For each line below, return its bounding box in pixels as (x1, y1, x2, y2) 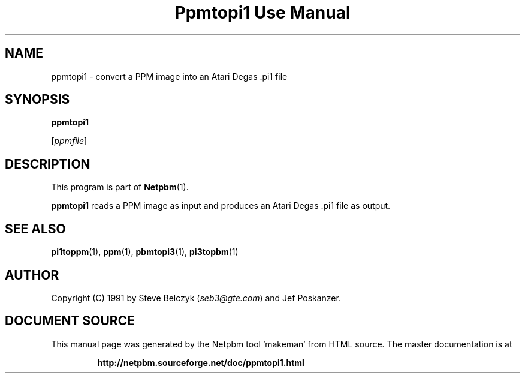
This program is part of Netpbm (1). (51, 182, 189, 193)
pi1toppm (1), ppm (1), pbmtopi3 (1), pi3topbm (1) (51, 247, 239, 257)
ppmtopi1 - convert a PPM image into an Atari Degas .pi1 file (51, 71, 288, 82)
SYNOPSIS (5, 92, 70, 107)
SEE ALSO (5, 221, 66, 236)
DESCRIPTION (5, 156, 90, 172)
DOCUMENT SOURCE (5, 313, 135, 329)
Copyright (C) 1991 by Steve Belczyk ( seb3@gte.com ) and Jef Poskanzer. (51, 292, 341, 303)
